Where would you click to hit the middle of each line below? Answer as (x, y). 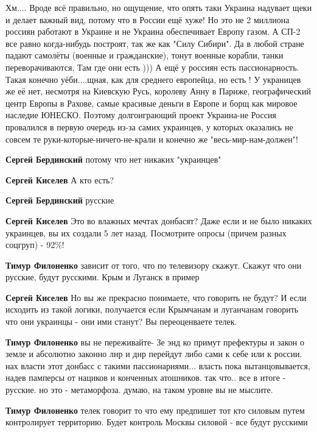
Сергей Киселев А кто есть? (60, 179)
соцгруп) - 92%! (35, 245)
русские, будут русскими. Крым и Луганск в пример (103, 277)
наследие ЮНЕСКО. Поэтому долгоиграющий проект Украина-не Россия (141, 115)
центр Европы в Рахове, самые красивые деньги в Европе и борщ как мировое (152, 103)
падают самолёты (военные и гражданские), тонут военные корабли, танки (145, 55)
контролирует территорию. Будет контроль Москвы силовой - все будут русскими (157, 422)
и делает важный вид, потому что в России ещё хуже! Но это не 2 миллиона (148, 19)
